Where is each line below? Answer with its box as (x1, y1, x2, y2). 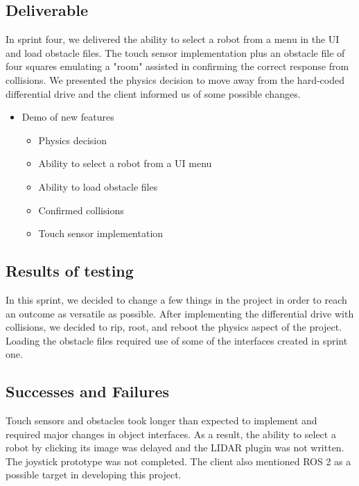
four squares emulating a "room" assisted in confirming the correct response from (6, 59, 349, 73)
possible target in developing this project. (6, 467, 182, 482)
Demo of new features (21, 110, 114, 124)
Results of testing (6, 260, 134, 281)
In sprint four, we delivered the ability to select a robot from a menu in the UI (6, 32, 340, 46)
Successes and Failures (6, 381, 169, 402)
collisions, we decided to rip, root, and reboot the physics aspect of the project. (6, 320, 342, 334)
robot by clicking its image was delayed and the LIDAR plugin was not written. (6, 440, 344, 455)
